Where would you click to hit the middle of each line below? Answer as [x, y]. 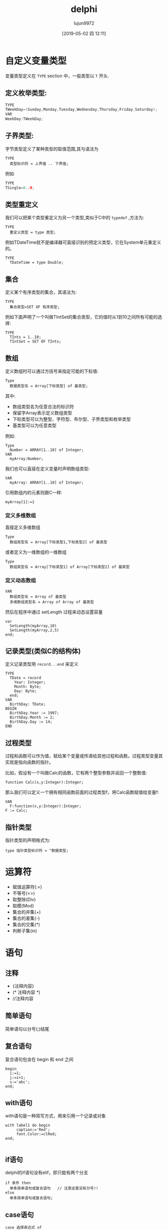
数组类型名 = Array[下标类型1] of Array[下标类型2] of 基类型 [70, 567]
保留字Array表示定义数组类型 [42, 413]
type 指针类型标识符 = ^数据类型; [37, 851]
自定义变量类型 [36, 61]
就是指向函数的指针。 [31, 762]
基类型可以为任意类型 [34, 425]
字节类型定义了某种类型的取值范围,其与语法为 [52, 148]
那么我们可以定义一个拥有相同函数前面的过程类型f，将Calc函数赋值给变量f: [82, 792]
